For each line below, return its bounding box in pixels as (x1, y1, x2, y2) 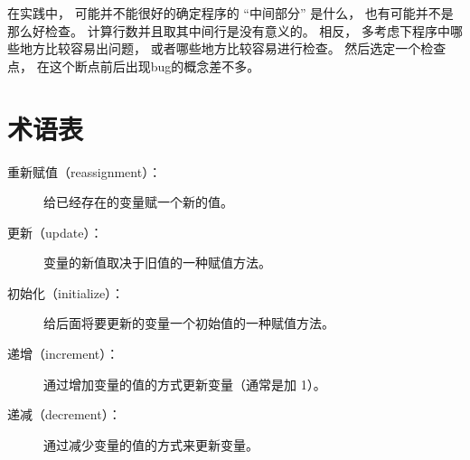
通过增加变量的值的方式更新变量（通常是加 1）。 (43, 374, 326, 393)
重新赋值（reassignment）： (7, 162, 162, 181)
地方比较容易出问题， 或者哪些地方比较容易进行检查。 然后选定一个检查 (19, 39, 446, 58)
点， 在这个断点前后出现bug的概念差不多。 (7, 56, 260, 75)
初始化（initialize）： (7, 283, 125, 302)
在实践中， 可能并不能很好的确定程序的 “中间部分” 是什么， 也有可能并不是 (7, 4, 454, 22)
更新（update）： (7, 222, 103, 241)
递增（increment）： (7, 344, 119, 363)
